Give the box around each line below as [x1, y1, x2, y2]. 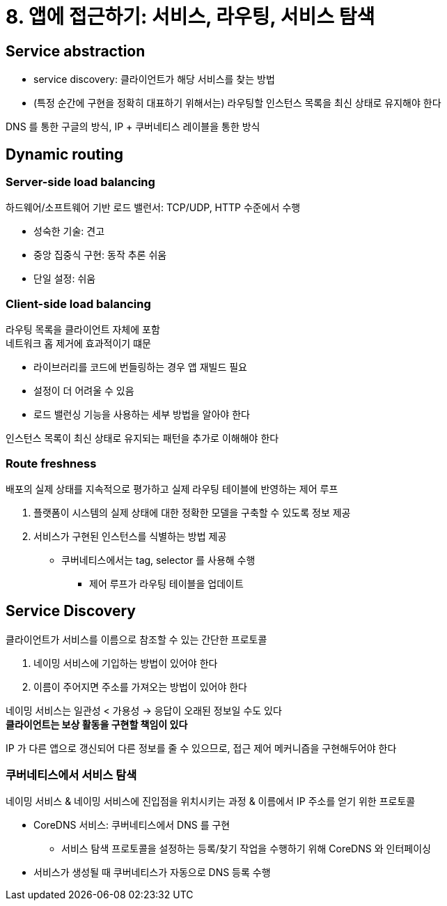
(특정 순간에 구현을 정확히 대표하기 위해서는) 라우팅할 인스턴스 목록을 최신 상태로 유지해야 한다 [33, 97, 441, 109]
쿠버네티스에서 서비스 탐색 [6, 768, 137, 783]
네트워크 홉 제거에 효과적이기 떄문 [6, 337, 151, 350]
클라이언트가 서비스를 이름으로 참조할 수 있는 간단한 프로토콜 [6, 633, 267, 645]
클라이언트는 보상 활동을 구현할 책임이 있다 [6, 718, 188, 730]
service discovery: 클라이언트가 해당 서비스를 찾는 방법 [33, 73, 275, 86]
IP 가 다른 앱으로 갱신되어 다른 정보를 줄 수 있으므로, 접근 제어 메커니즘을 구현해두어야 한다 [6, 742, 397, 754]
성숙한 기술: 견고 [33, 225, 105, 238]
